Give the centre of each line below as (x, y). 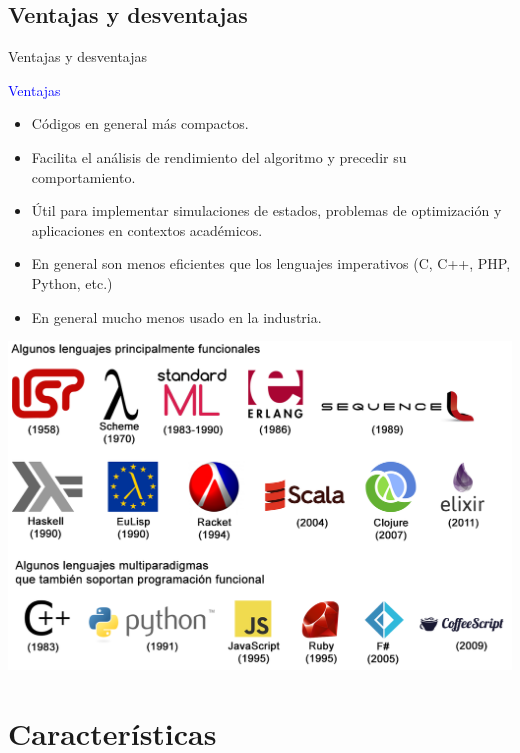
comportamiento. (83, 176)
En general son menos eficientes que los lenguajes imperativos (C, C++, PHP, (271, 263)
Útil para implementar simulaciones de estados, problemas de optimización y (266, 210)
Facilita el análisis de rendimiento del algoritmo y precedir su (219, 156)
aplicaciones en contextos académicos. (147, 229)
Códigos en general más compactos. (140, 123)
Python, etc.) (72, 282)
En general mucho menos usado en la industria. (176, 316)
